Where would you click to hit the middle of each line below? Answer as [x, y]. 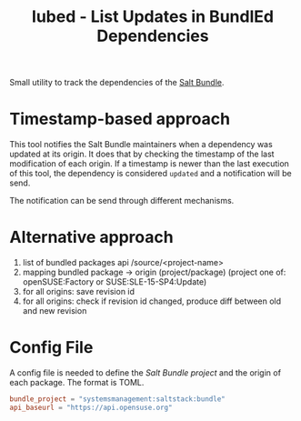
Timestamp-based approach [120, 119]
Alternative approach [92, 237]
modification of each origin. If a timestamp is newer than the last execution [149, 164]
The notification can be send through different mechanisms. [122, 201]
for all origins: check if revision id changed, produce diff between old [152, 301]
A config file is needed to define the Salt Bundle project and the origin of [145, 373]
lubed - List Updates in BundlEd [153, 17]
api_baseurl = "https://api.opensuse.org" [91, 407]
